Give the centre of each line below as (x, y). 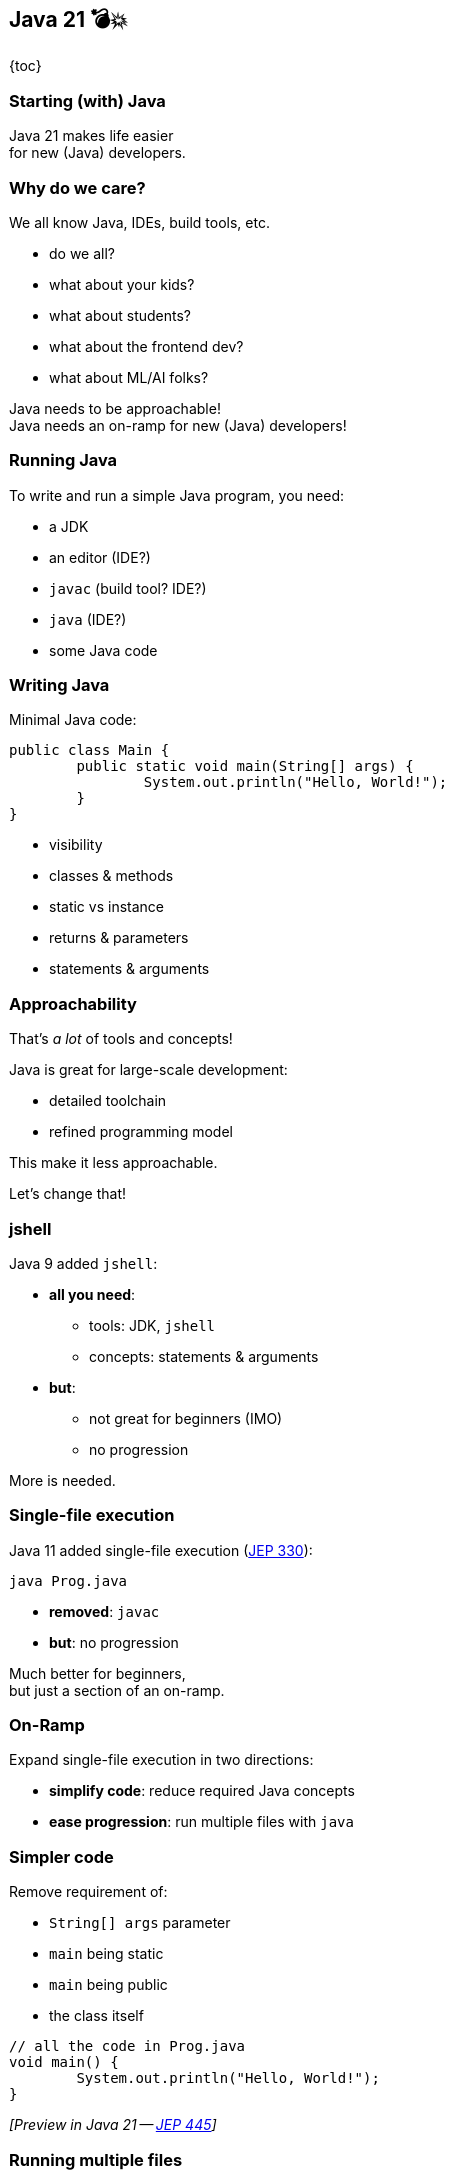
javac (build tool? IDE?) (128, 588)
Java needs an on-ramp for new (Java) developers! (178, 425)
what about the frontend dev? (146, 346)
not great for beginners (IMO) (186, 1418)
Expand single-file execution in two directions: (161, 1760)
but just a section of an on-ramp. (117, 1690)
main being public (108, 1985)
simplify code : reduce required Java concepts (202, 1791)
